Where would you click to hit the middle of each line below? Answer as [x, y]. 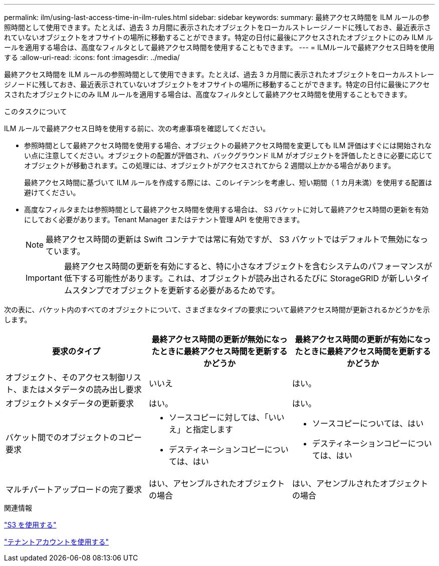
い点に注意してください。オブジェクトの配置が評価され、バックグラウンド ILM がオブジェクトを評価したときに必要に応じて [228, 155]
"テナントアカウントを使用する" [57, 542]
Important [44, 278]
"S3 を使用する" [30, 525]
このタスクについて [36, 111]
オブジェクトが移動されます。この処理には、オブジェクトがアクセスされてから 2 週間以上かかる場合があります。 [210, 165]
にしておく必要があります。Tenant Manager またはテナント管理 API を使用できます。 [164, 219]
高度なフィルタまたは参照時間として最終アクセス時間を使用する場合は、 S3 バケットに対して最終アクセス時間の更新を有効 [226, 209]
